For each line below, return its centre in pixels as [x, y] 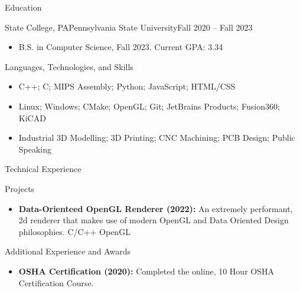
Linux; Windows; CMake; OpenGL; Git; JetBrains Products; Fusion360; [149, 106]
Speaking [35, 149]
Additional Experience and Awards [68, 251]
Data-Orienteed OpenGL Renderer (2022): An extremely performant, [156, 208]
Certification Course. [56, 282]
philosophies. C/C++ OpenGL [74, 231]
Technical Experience [43, 169]
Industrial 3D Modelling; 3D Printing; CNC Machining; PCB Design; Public [157, 138]
